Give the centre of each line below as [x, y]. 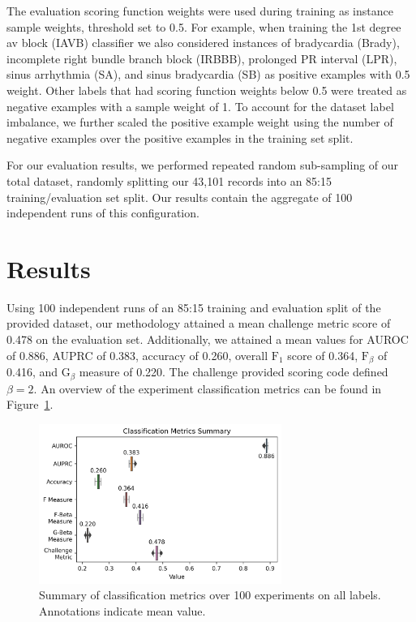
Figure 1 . [30, 404]
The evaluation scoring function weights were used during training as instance [200, 11]
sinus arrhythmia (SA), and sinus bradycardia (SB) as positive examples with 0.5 [208, 74]
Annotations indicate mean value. [122, 610]
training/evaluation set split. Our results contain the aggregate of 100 [180, 197]
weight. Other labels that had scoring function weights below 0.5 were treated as [207, 90]
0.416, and [32, 372]
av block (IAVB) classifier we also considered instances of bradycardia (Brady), [203, 43]
